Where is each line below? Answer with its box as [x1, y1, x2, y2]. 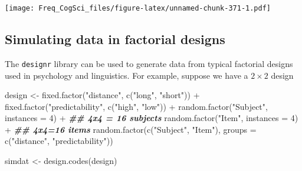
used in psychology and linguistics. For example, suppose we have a [5, 69, 248, 81]
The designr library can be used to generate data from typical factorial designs [5, 57, 293, 69]
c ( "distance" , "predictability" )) [5, 135, 113, 147]
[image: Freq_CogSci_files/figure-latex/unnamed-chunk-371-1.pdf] [5, 4, 271, 12]
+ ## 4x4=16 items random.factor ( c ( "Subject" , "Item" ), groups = [5, 123, 257, 135]
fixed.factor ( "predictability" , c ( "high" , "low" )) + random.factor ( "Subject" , [5, 100, 268, 112]
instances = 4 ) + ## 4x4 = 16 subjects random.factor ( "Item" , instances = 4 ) [5, 112, 298, 124]
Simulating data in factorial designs [5, 30, 225, 48]
